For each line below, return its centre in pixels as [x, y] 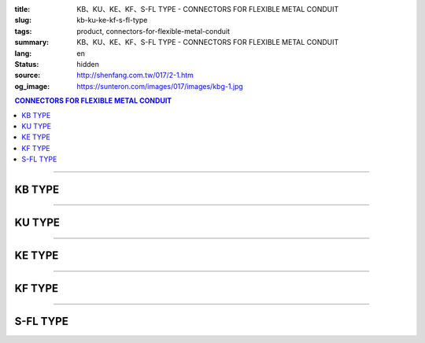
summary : [32, 42]
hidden [88, 64]
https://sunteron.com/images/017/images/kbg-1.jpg [160, 86]
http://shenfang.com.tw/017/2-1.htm [135, 76]
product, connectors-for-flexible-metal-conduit [153, 31]
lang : [23, 53]
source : [28, 76]
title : [22, 9]
